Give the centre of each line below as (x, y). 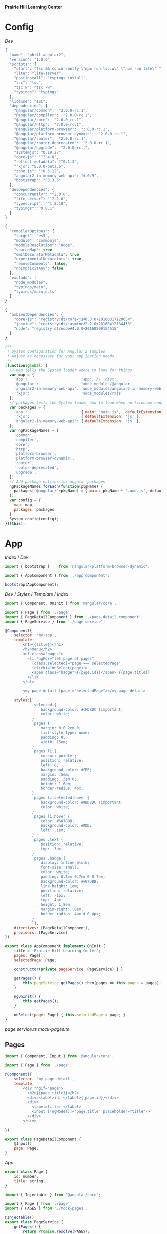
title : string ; (30, 1181)
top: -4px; (52, 900)
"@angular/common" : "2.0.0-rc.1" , (51, 111)
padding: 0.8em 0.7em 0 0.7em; (73, 877)
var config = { (25, 500)
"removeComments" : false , (41, 264)
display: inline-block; (65, 863)
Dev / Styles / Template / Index (37, 594)
